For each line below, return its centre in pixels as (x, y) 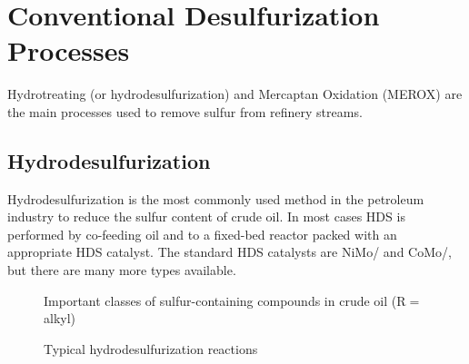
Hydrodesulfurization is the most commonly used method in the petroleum (216, 198)
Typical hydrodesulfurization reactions (151, 348)
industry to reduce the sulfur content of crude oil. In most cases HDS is (206, 216)
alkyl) (60, 318)
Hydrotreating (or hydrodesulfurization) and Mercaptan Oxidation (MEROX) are (235, 94)
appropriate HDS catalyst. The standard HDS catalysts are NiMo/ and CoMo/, (230, 252)
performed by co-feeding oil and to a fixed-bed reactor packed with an (202, 234)
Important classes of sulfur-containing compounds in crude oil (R (225, 300)
